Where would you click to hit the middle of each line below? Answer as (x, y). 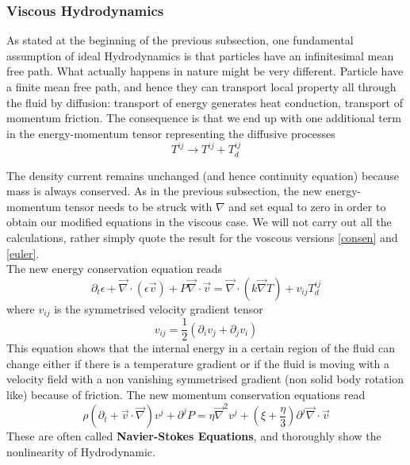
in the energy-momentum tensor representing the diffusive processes (171, 133)
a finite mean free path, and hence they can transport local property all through (201, 86)
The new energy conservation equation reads (115, 269)
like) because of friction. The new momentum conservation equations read (186, 395)
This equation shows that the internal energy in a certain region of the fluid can (201, 348)
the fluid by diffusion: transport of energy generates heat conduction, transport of (205, 102)
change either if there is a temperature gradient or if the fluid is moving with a (198, 363)
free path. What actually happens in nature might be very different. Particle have (205, 71)
